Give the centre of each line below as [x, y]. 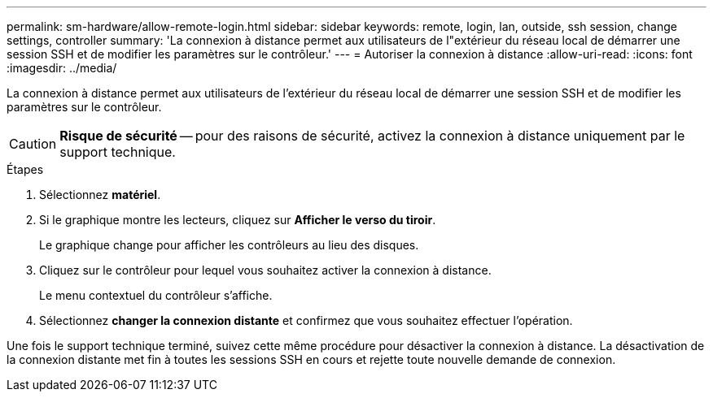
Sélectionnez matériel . [100, 195]
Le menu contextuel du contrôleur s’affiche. [156, 295]
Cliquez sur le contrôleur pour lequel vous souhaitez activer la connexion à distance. [265, 270]
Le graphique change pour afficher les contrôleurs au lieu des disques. [229, 245]
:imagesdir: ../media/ [62, 68]
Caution [33, 144]
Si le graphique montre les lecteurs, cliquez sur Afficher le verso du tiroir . [238, 220]
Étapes [25, 169]
